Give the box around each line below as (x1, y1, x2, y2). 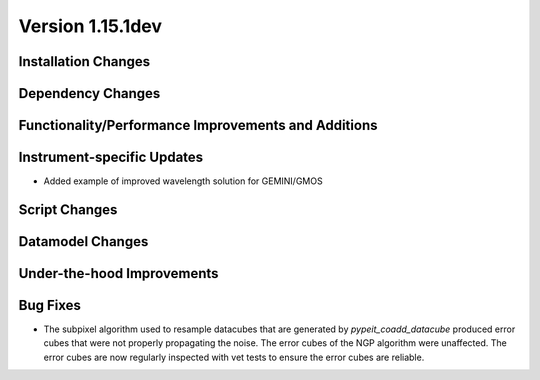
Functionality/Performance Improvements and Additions (18, 117, 378, 134)
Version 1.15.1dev (18, 15, 163, 37)
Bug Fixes (18, 296, 82, 314)
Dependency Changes (18, 85, 161, 102)
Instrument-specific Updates (18, 149, 204, 166)
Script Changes (18, 201, 118, 218)
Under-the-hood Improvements (18, 265, 219, 282)
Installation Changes (18, 53, 151, 70)
